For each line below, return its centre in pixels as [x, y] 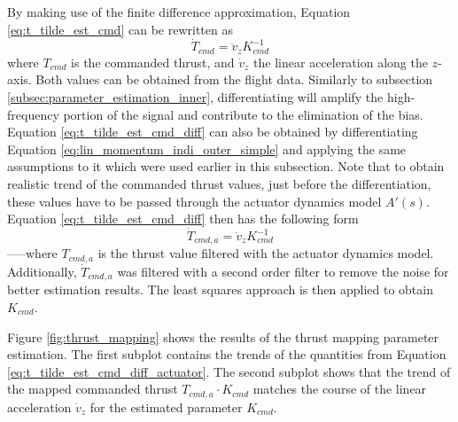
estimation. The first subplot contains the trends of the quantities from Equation [227, 354]
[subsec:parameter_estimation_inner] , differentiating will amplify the [195, 97]
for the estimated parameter [166, 406]
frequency [33, 114]
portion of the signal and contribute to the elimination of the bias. [243, 114]
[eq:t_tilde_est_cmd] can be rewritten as [120, 29]
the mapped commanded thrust [93, 389]
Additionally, [42, 271]
